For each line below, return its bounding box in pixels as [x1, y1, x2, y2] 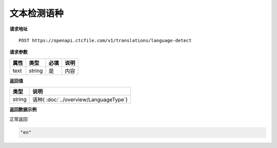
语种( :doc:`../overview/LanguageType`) [32, 96, 128, 103]
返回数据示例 [9, 106, 37, 113]
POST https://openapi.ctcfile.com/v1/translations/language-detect [18, 38, 192, 43]
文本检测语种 [9, 8, 64, 19]
